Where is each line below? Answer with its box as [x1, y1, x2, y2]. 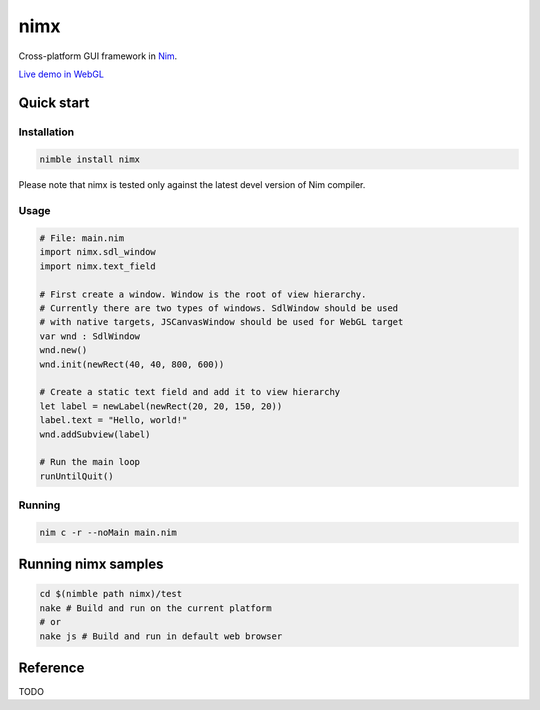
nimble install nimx [39, 153, 140, 165]
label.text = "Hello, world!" [39, 415, 188, 426]
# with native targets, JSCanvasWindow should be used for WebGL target [39, 316, 404, 328]
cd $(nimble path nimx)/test [39, 588, 183, 600]
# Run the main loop [39, 456, 140, 468]
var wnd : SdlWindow [39, 330, 140, 342]
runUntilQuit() [39, 470, 114, 482]
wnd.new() [39, 345, 88, 356]
